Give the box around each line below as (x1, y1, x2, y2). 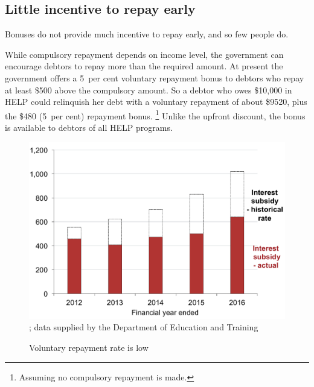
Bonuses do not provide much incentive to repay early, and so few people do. (5, 28, 289, 40)
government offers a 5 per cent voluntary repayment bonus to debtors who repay (5, 71, 304, 84)
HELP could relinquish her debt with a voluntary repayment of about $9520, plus (5, 95, 307, 108)
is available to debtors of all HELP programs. (5, 121, 173, 134)
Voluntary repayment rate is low (29, 341, 149, 353)
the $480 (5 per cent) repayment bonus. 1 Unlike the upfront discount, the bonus (5, 107, 306, 122)
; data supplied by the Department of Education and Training (29, 321, 258, 333)
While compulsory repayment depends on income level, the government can (5, 48, 284, 60)
